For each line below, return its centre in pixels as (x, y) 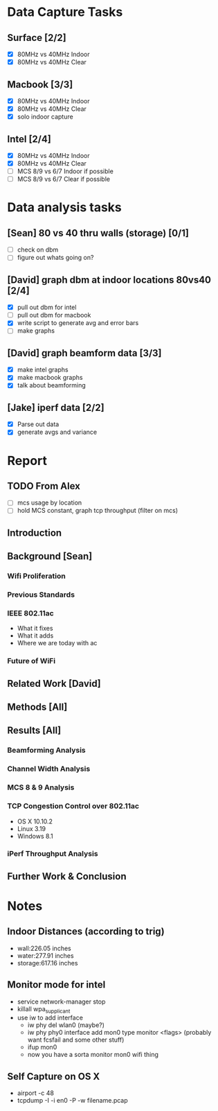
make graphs (36, 331)
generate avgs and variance (57, 432)
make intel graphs (43, 370)
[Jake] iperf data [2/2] (56, 407)
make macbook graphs (50, 378)
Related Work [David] (54, 683)
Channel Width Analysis (49, 769)
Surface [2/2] (37, 38)
